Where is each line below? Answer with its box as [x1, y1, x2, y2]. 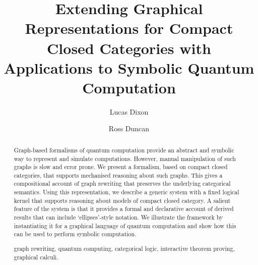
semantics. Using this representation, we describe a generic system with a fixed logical [14, 188, 239, 196]
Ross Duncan [108, 123, 150, 134]
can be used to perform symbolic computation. [14, 230, 137, 238]
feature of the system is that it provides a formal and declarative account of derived [14, 204, 234, 213]
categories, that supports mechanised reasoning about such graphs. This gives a [14, 171, 223, 179]
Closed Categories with [47, 37, 211, 58]
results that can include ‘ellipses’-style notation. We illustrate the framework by [14, 213, 223, 222]
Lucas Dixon [109, 106, 149, 117]
